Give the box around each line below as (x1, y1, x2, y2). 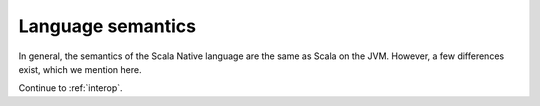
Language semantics (18, 15, 197, 37)
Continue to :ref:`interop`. (18, 82, 124, 94)
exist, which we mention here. (18, 63, 142, 75)
